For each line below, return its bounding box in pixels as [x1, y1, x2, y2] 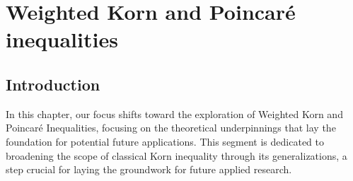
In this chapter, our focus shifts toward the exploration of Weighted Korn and [6, 106, 343, 121]
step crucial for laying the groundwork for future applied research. [6, 162, 292, 177]
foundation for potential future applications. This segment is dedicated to [6, 134, 324, 148]
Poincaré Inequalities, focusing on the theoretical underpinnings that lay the [6, 120, 336, 135]
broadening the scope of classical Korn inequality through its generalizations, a [6, 148, 347, 163]
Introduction [6, 73, 100, 95]
